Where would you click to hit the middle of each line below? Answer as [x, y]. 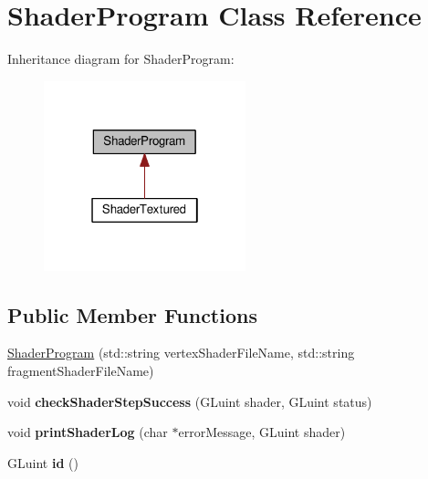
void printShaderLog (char [88, 432]
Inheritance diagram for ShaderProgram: [121, 59]
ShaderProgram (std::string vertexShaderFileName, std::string [181, 353]
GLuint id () [43, 462]
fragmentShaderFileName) [81, 370]
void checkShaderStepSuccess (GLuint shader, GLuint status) [190, 401]
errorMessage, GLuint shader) [262, 432]
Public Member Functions [132, 314]
